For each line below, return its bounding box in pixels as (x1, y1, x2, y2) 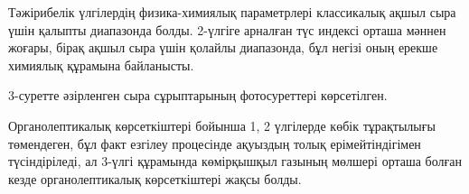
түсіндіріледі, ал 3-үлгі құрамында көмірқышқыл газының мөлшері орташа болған (8, 152, 462, 171)
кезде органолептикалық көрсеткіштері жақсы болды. (8, 169, 302, 188)
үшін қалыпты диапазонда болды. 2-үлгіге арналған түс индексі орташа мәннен (8, 20, 446, 39)
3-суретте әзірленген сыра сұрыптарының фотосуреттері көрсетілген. (8, 86, 388, 105)
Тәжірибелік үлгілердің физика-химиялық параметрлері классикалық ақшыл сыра (8, 3, 456, 21)
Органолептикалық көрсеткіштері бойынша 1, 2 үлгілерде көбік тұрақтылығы (8, 115, 436, 134)
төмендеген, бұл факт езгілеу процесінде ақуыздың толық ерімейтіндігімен (8, 134, 421, 152)
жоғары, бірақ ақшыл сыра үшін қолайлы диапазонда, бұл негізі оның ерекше (8, 38, 438, 57)
